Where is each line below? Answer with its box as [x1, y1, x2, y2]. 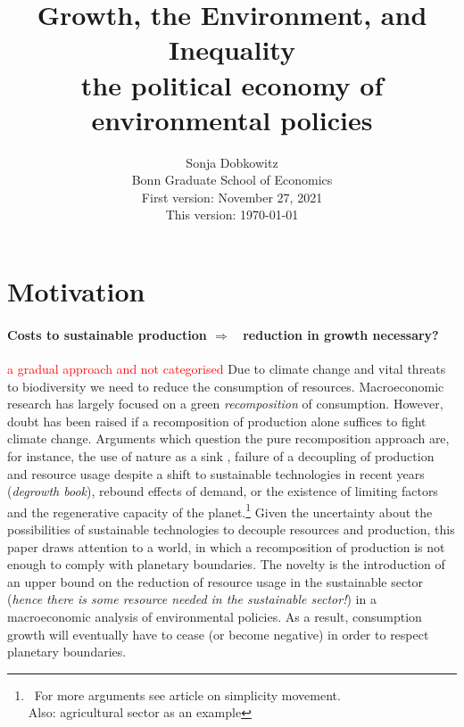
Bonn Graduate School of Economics [131, 170, 333, 189]
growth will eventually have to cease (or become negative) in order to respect [7, 624, 429, 643]
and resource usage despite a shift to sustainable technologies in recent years [7, 464, 425, 483]
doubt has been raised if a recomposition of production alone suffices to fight [7, 411, 427, 430]
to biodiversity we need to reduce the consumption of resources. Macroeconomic [7, 376, 444, 395]
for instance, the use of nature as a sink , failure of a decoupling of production [7, 447, 435, 466]
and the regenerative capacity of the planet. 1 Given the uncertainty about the [7, 500, 433, 521]
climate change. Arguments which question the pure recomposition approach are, [7, 429, 450, 448]
